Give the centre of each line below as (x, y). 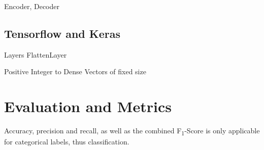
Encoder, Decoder (32, 6)
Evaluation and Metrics (88, 106)
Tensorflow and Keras (62, 33)
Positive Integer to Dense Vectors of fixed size (75, 71)
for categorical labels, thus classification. (67, 142)
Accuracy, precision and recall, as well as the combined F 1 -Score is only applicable (132, 131)
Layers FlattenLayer (36, 54)
